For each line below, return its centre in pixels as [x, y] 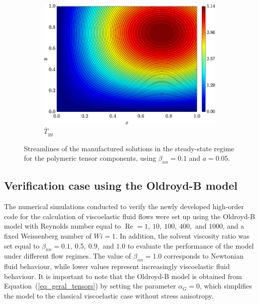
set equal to [22, 245]
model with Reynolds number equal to [63, 226]
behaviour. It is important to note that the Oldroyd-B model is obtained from [123, 276]
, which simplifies [226, 286]
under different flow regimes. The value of [67, 256]
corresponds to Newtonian [204, 256]
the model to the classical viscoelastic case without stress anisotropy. [109, 295]
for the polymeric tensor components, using [90, 158]
